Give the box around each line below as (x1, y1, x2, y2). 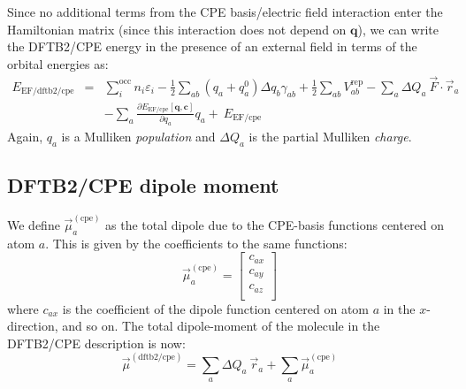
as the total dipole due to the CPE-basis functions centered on (105, 215, 445, 233)
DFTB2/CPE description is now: (7, 333, 186, 352)
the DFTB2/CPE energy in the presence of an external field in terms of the (7, 37, 417, 56)
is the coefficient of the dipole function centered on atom (62, 299, 369, 317)
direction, (7, 317, 58, 335)
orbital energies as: (7, 54, 109, 72)
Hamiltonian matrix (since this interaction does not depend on (7, 19, 347, 38)
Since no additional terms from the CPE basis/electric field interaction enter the (7, 3, 443, 21)
